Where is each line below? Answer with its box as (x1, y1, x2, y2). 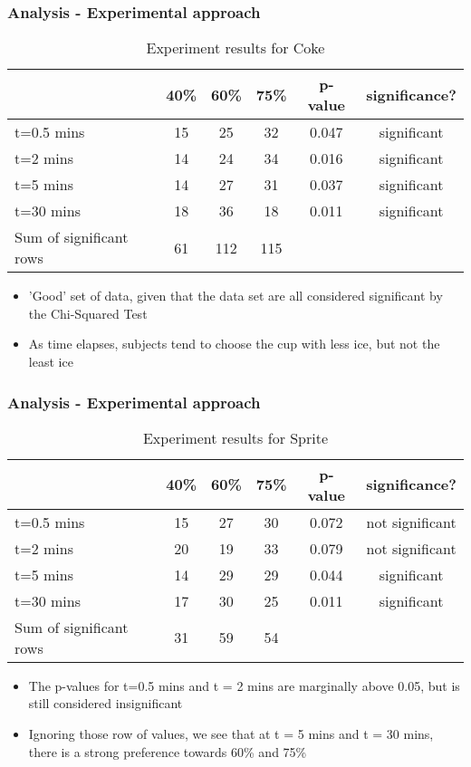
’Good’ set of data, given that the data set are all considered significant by (28, 286, 443, 305)
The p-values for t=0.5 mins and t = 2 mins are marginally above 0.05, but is (28, 676, 460, 695)
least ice (28, 352, 73, 370)
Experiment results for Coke (146, 37, 325, 59)
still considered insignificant (28, 694, 183, 713)
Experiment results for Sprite (142, 427, 329, 448)
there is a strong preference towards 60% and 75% (28, 742, 307, 761)
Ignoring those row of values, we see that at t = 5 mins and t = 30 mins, (28, 724, 434, 743)
